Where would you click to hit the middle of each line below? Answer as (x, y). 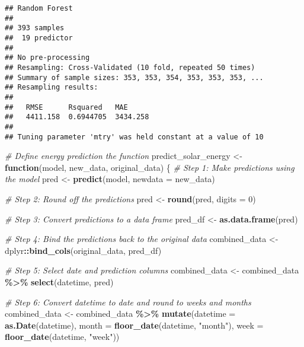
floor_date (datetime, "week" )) (62, 337)
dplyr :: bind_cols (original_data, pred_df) (83, 250)
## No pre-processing (47, 58)
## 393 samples (35, 28)
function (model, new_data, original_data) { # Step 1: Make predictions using (150, 167)
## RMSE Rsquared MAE (66, 107)
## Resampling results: (52, 87)
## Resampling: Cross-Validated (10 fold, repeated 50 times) (130, 67)
